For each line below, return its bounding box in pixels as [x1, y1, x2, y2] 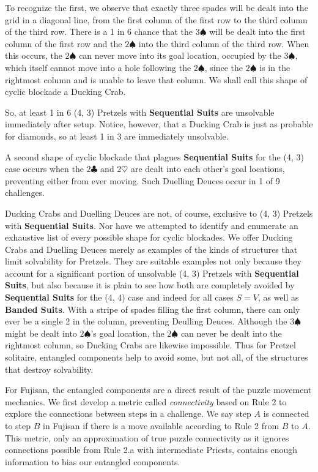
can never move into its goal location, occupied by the [79, 49, 281, 62]
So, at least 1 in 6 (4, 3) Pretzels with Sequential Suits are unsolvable [5, 105, 275, 118]
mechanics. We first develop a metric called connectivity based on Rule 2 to [5, 395, 287, 408]
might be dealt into [5, 326, 77, 339]
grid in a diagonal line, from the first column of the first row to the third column [5, 13, 308, 26]
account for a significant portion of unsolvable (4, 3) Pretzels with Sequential [5, 266, 299, 279]
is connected [263, 407, 309, 420]
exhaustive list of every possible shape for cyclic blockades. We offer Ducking [5, 231, 293, 244]
